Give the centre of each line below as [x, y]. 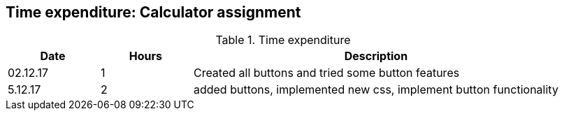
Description [376, 56]
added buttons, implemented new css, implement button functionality [376, 90]
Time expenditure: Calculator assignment [153, 12]
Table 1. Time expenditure [283, 40]
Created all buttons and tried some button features [326, 73]
